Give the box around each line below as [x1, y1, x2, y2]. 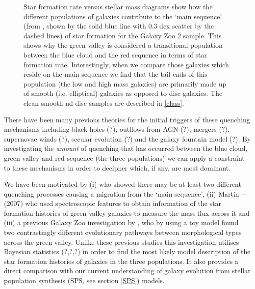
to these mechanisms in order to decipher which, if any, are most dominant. [4, 162, 231, 173]
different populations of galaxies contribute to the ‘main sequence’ [24, 11, 222, 21]
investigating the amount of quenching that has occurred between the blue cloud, [4, 143, 248, 153]
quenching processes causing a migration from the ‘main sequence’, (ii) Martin [4, 188, 239, 199]
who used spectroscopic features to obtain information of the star [25, 198, 222, 208]
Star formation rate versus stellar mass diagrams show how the [24, 1, 213, 11]
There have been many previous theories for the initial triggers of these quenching [4, 114, 250, 124]
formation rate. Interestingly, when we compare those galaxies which [24, 59, 229, 69]
